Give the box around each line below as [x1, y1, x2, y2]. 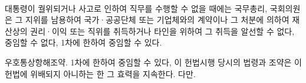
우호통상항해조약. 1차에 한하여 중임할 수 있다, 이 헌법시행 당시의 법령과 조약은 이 [5, 56, 302, 68]
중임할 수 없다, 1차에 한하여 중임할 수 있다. [5, 36, 162, 49]
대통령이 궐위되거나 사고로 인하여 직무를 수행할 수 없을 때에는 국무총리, [5, 2, 268, 14]
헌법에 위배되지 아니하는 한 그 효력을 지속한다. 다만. [5, 67, 196, 79]
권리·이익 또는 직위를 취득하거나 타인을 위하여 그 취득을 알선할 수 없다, [30, 25, 295, 37]
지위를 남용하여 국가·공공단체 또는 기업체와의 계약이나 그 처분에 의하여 [25, 13, 289, 26]
